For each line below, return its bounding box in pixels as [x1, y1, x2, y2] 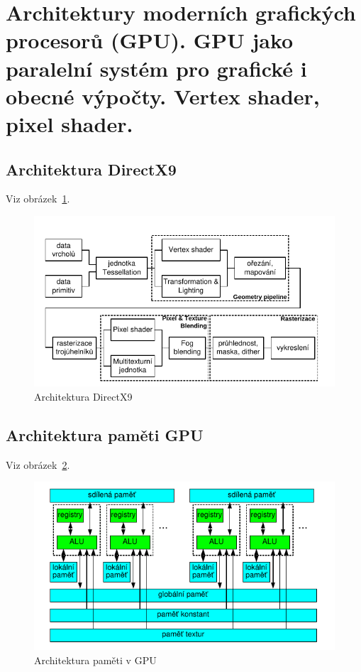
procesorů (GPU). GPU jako [6, 26, 294, 55]
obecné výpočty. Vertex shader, [6, 81, 320, 110]
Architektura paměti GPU [6, 423, 204, 445]
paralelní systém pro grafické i [6, 53, 307, 82]
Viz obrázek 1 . [6, 191, 70, 206]
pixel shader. [6, 109, 133, 138]
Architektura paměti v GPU [34, 652, 157, 667]
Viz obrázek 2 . [6, 457, 70, 472]
